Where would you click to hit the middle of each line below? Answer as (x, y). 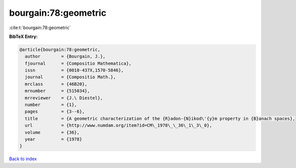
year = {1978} (54, 139)
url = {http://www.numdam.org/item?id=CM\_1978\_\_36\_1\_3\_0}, (118, 125)
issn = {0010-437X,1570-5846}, (74, 70)
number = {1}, (51, 105)
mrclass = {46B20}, (56, 84)
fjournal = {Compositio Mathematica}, (78, 63)
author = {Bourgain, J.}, (65, 56)
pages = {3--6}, (55, 112)
